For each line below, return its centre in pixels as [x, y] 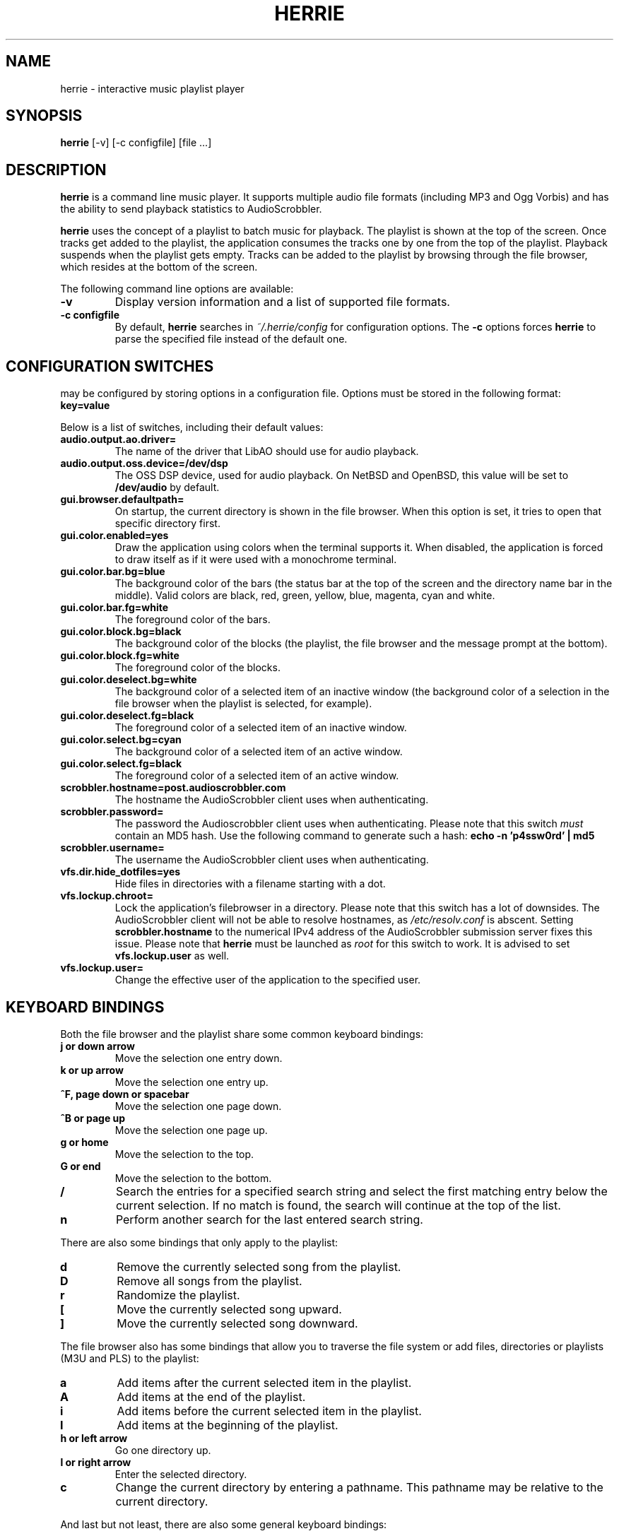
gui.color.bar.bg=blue [113, 572]
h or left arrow [94, 1438]
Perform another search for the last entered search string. [269, 1219]
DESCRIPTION [56, 170]
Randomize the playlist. [178, 1295]
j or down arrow [98, 1046]
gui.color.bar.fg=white [114, 608]
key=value [85, 406]
